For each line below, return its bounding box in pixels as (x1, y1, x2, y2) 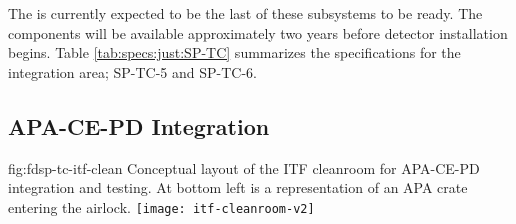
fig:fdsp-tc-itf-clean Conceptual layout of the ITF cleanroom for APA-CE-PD (8, 157, 480, 178)
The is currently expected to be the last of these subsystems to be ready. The (8, 3, 483, 23)
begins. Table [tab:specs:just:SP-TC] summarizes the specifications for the (8, 42, 461, 63)
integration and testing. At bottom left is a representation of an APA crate (8, 177, 468, 198)
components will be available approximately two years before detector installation (8, 22, 508, 43)
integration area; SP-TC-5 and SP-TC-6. (8, 61, 257, 82)
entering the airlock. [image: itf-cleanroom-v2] (8, 196, 315, 217)
